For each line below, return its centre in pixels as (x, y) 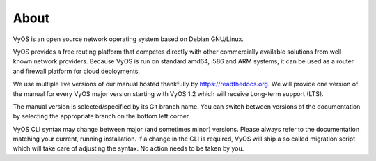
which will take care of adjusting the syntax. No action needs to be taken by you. (128, 148)
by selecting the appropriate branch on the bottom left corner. (102, 116)
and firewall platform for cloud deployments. (77, 71)
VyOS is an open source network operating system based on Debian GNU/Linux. (128, 39)
